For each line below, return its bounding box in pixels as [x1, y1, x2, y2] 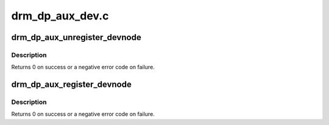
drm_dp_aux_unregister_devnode [11, 32, 141, 42]
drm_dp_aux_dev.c [11, 9, 109, 22]
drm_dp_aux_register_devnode [11, 79, 132, 90]
